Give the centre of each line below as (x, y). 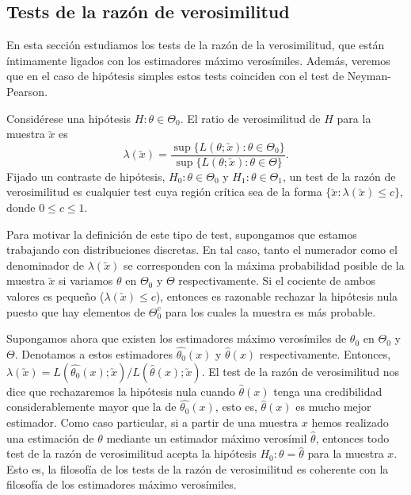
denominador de (46, 265)
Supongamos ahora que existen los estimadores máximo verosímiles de (177, 338)
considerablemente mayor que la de (91, 407)
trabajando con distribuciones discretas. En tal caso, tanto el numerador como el (202, 249)
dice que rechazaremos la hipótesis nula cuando (121, 391)
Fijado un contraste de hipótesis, (86, 176)
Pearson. (27, 91)
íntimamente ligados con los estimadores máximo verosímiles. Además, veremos (198, 60)
